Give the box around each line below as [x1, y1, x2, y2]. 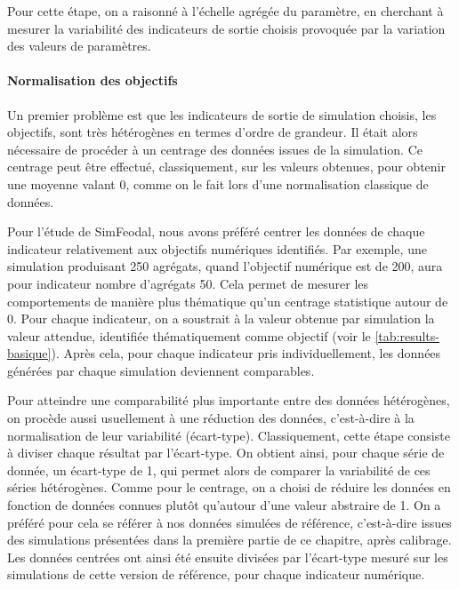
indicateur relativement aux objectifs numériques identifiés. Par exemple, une [7, 239, 427, 258]
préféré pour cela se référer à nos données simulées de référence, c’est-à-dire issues [7, 513, 452, 531]
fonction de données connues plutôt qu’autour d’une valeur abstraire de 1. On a [7, 496, 441, 514]
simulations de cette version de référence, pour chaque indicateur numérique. [7, 565, 425, 584]
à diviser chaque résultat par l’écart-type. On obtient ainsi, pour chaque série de [7, 443, 445, 462]
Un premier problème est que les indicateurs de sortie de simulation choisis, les [7, 105, 437, 123]
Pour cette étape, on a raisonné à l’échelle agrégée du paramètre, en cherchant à [7, 2, 444, 20]
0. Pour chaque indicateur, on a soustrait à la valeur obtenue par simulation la [7, 309, 435, 328]
